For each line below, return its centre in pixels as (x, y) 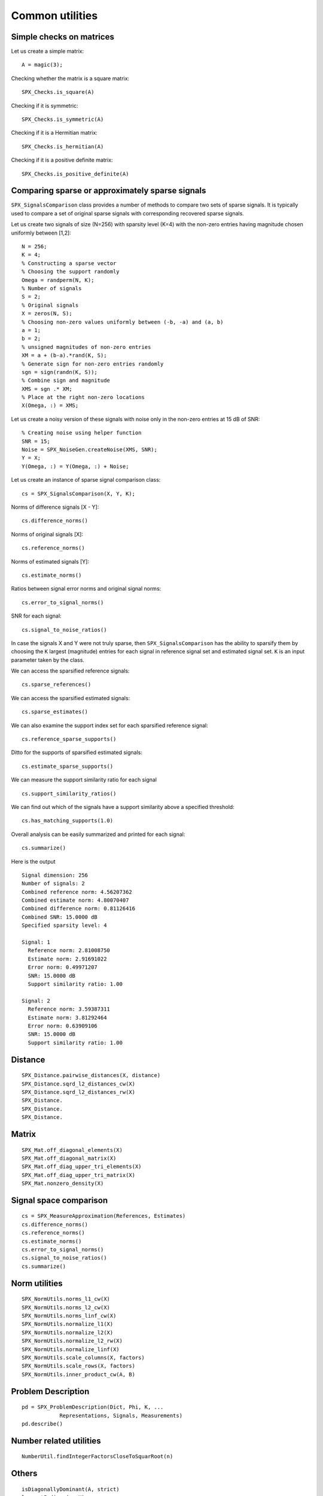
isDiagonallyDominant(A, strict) (71, 1489)
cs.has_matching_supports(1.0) (68, 821)
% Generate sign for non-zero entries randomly (93, 364)
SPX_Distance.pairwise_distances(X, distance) (91, 1075)
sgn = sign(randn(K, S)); (60, 372)
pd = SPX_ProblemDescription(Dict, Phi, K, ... (93, 1407)
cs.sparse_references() (57, 685)
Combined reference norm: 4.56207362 (77, 892)
